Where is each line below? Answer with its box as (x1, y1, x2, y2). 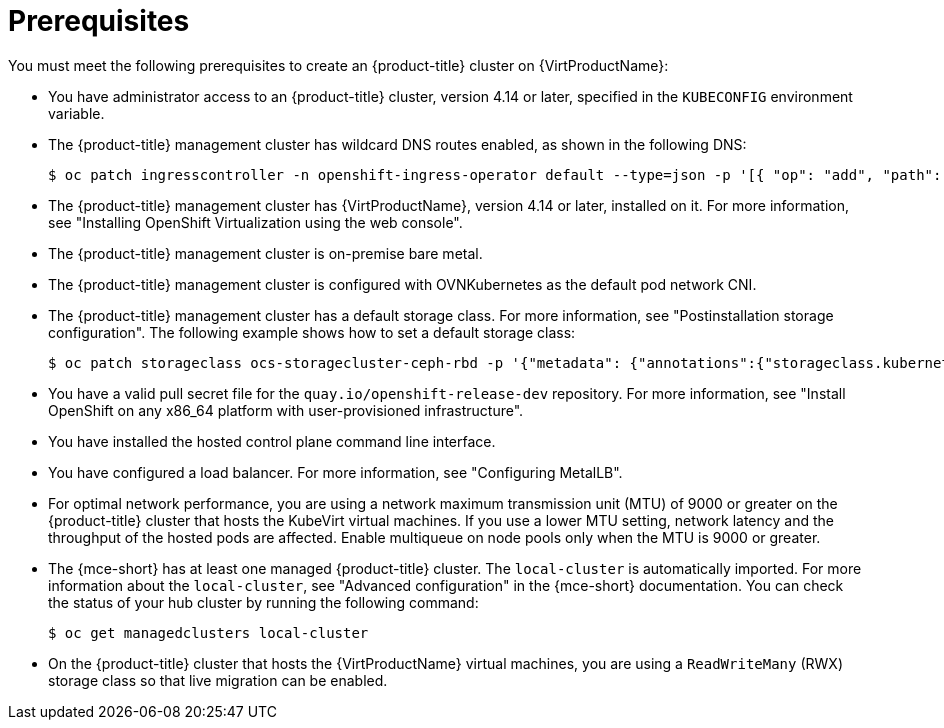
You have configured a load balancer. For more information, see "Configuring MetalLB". (48, 463, 623, 481)
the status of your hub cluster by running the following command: (48, 593, 479, 611)
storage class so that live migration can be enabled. (48, 671, 388, 689)
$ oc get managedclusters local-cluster (48, 624, 369, 641)
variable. (48, 104, 105, 122)
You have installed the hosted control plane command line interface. (48, 432, 496, 450)
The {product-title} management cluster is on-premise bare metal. (48, 244, 483, 262)
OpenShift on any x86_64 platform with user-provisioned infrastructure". (48, 401, 524, 419)
